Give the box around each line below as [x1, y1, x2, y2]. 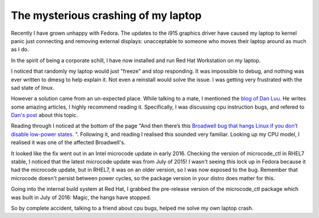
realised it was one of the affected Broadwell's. [11, 139, 126, 146]
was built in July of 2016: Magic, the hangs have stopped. [11, 194, 151, 201]
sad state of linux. [11, 84, 54, 91]
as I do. [11, 46, 29, 53]
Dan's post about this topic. [11, 112, 78, 119]
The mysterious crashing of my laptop [11, 9, 202, 22]
